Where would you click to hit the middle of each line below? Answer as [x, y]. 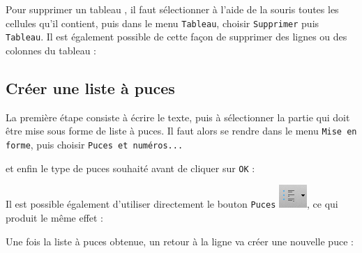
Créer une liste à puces [90, 87]
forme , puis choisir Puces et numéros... [95, 144]
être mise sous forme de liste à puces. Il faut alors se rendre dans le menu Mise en [181, 131]
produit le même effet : [55, 217]
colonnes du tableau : [51, 50]
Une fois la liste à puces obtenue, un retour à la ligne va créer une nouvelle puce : [180, 241]
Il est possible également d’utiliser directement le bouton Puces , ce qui [172, 204]
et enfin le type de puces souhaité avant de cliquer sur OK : [130, 168]
